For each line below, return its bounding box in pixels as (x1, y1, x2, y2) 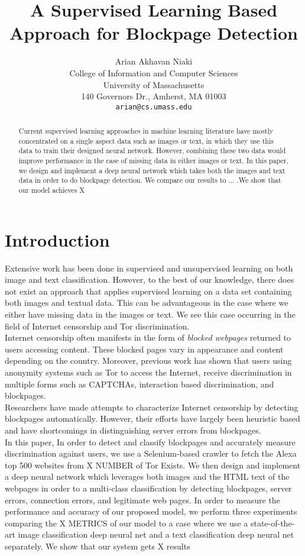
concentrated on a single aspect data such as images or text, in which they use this (18, 135, 274, 146)
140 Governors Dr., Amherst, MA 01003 (81, 90, 226, 102)
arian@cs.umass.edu (115, 102, 192, 111)
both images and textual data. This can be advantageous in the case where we (5, 296, 288, 309)
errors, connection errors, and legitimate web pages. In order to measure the (5, 493, 280, 506)
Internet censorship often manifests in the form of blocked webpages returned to (5, 331, 291, 344)
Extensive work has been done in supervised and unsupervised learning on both (5, 261, 293, 274)
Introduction (5, 227, 110, 251)
